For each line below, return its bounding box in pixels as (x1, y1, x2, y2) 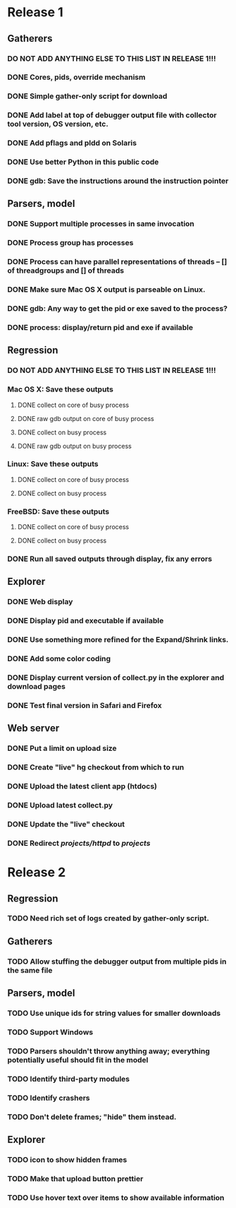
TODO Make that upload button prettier (7, 1173, 144, 1183)
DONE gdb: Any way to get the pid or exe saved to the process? (7, 304, 228, 314)
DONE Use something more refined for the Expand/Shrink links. (7, 635, 229, 645)
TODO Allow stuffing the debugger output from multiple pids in (7, 957, 227, 966)
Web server (7, 722, 60, 735)
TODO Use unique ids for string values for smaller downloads (7, 1008, 221, 1018)
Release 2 (7, 865, 66, 880)
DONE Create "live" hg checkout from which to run (7, 762, 185, 772)
